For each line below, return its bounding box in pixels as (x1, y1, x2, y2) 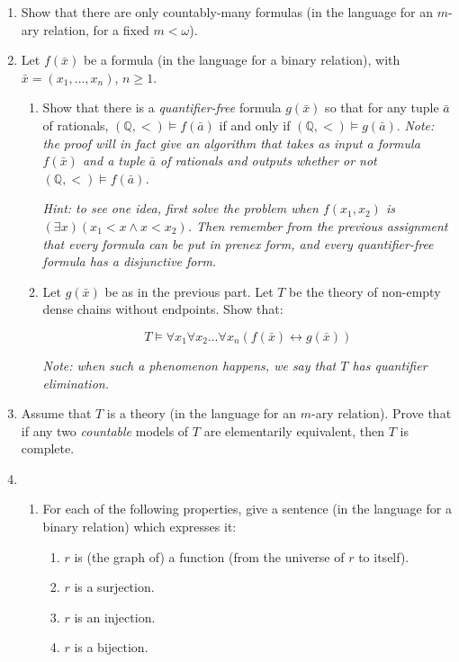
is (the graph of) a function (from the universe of (74, 547, 345, 566)
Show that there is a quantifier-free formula (42, 98, 282, 117)
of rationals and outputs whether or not (160, 151, 377, 170)
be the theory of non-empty (289, 282, 441, 300)
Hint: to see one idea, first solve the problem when (42, 199, 319, 218)
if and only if (219, 115, 291, 134)
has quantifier (352, 355, 427, 374)
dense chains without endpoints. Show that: (42, 300, 283, 318)
